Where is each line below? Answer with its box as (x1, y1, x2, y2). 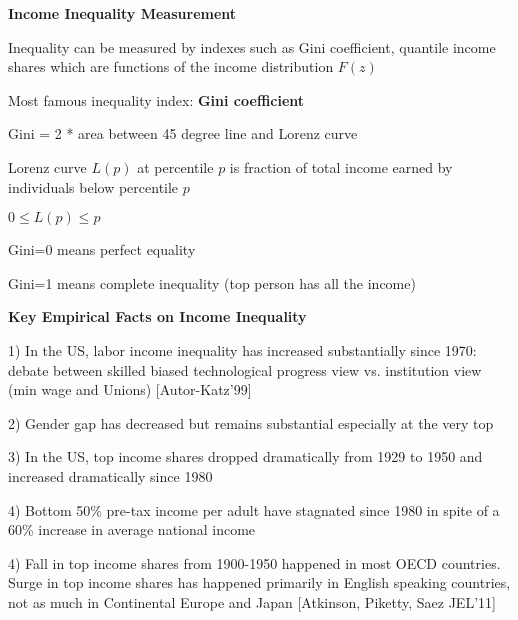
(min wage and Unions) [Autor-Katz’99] (8, 379, 252, 400)
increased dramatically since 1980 (8, 465, 213, 486)
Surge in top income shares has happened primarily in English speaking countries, (8, 572, 511, 593)
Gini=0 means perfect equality (8, 239, 196, 260)
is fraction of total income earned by (229, 156, 453, 177)
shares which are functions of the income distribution (8, 56, 334, 77)
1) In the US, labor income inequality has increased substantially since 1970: (8, 339, 477, 360)
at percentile (137, 156, 214, 177)
